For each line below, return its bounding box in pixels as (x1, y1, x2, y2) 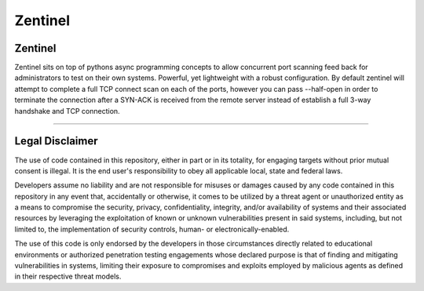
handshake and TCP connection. (14, 106, 121, 115)
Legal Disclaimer (14, 134, 98, 148)
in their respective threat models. (14, 271, 122, 282)
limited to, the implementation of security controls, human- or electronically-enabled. (14, 224, 290, 234)
